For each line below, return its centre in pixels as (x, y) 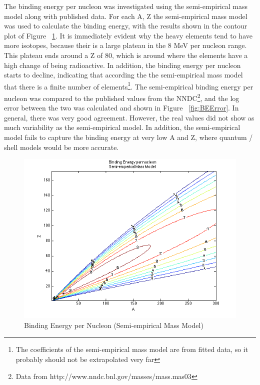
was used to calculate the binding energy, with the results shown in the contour (126, 26)
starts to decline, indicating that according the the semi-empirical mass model (123, 75)
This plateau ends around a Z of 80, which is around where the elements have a (126, 55)
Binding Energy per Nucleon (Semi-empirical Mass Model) (114, 325)
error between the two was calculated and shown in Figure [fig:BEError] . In (121, 108)
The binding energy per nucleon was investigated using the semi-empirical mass (126, 6)
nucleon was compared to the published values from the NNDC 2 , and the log (122, 97)
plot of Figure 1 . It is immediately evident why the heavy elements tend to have (128, 35)
